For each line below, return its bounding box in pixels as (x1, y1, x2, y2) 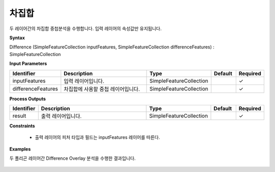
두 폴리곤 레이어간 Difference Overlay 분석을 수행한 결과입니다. (9, 155, 136, 161)
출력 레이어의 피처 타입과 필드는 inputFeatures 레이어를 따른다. (35, 134, 160, 140)
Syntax (9, 35, 25, 41)
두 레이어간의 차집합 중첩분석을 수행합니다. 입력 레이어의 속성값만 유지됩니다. (9, 25, 162, 32)
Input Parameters (9, 61, 47, 67)
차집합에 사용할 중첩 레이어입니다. (64, 85, 140, 93)
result (12, 112, 26, 119)
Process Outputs (9, 96, 46, 102)
